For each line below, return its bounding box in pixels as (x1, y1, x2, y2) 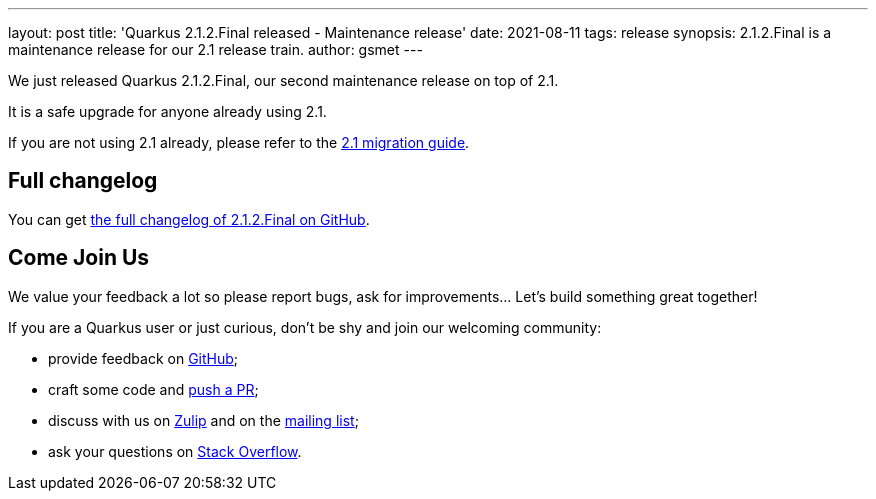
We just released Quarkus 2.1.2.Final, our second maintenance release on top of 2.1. (8, 72, 559, 89)
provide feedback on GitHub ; (48, 349, 239, 367)
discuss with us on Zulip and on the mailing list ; (48, 411, 359, 429)
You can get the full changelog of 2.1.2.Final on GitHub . (8, 210, 370, 228)
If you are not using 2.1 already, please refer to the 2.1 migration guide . (8, 134, 470, 151)
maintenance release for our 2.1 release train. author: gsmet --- (8, 41, 423, 58)
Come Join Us (8, 245, 150, 271)
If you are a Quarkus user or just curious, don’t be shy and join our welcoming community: (8, 318, 602, 336)
